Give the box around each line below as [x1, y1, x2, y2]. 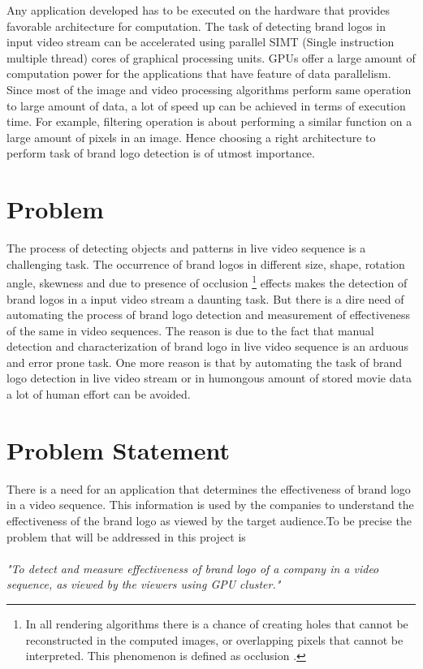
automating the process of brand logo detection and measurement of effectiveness [6, 306, 411, 323]
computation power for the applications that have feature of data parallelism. [6, 65, 391, 82]
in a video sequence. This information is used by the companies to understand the [6, 496, 414, 513]
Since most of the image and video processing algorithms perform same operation [6, 80, 412, 97]
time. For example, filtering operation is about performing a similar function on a [6, 113, 412, 130]
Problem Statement [6, 433, 230, 466]
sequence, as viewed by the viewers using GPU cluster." [6, 576, 281, 593]
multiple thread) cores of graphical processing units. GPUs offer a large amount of [6, 49, 416, 66]
